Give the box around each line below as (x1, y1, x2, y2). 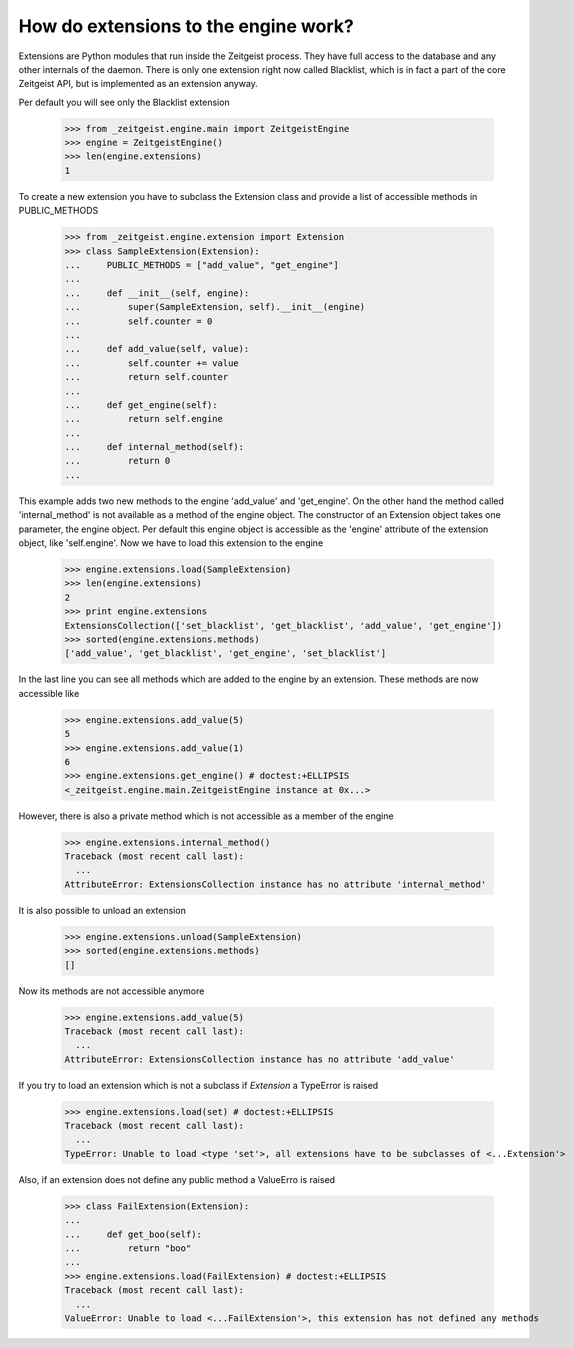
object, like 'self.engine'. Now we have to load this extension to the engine (18, 537, 324, 549)
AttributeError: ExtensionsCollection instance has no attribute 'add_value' (64, 1053, 455, 1065)
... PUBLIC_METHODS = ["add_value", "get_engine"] (64, 260, 339, 271)
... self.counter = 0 (64, 315, 213, 327)
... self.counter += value (64, 357, 239, 369)
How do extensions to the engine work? (18, 15, 354, 37)
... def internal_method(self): (64, 441, 245, 453)
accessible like (18, 687, 80, 699)
